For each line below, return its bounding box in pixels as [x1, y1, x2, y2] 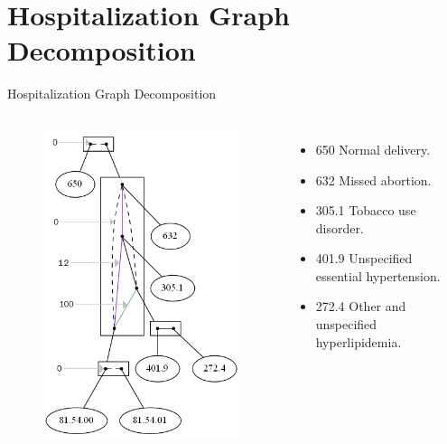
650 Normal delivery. [315, 139, 431, 158]
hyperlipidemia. [315, 332, 402, 351]
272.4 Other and [315, 297, 406, 316]
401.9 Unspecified [315, 249, 413, 268]
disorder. [315, 218, 364, 237]
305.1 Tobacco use [315, 201, 416, 220]
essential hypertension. [315, 266, 441, 285]
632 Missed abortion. [315, 170, 432, 189]
